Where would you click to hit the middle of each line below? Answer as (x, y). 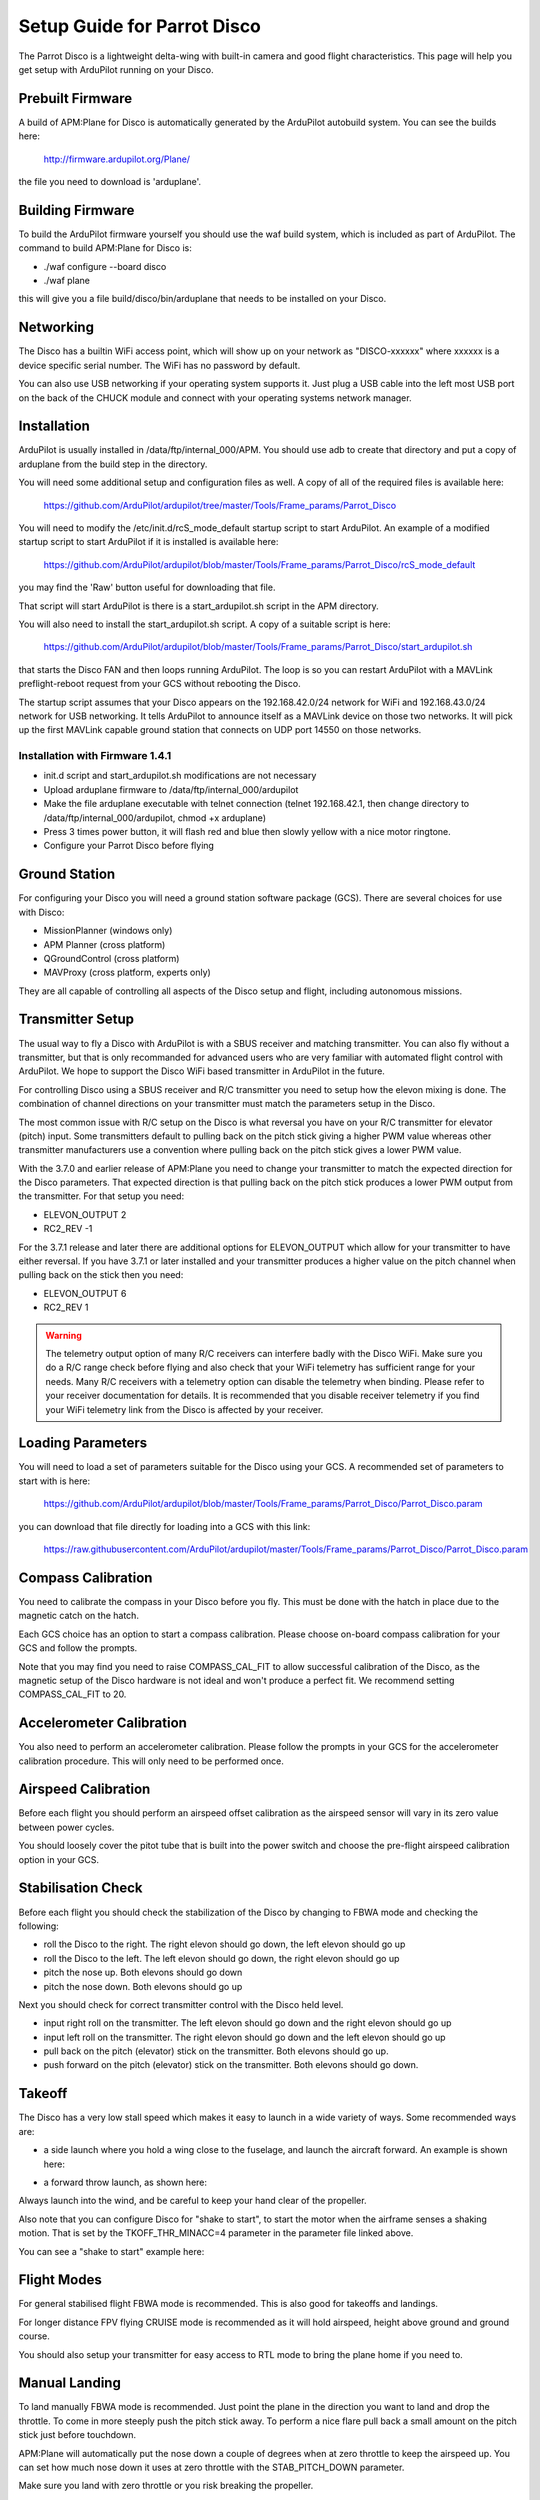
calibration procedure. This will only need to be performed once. (151, 1761)
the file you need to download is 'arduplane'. (110, 182)
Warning (63, 1335)
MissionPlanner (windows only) (108, 931)
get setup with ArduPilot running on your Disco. (116, 69)
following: (38, 1926)
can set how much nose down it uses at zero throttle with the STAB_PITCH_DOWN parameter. (211, 2467)
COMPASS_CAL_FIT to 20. (72, 1694)
